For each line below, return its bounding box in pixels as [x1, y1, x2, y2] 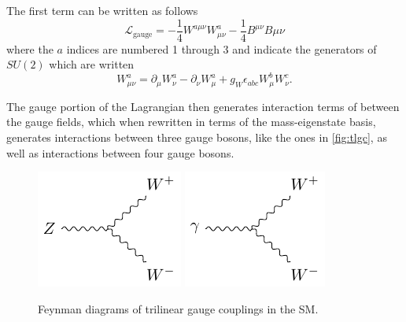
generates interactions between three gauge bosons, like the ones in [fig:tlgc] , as [6, 128, 387, 145]
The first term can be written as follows [6, 2, 198, 18]
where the [6, 40, 54, 57]
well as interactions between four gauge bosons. [6, 144, 234, 161]
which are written [49, 56, 135, 72]
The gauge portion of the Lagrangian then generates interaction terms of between [6, 98, 400, 114]
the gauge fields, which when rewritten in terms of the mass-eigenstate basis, [6, 113, 376, 130]
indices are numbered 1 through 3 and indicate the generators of [66, 40, 377, 57]
